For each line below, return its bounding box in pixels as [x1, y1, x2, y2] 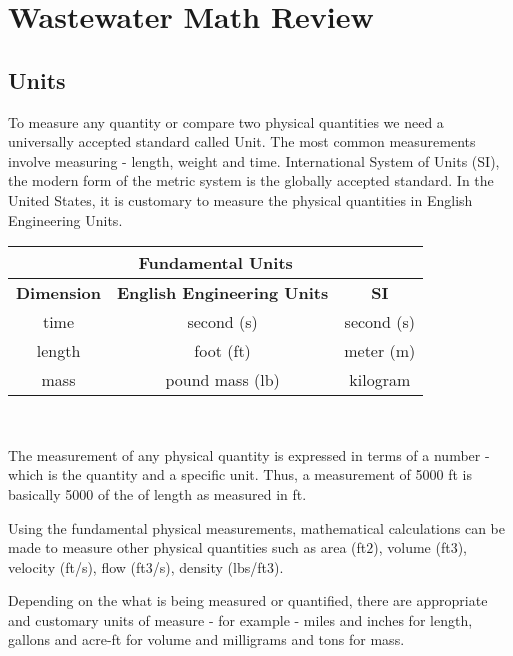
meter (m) [344, 339, 416, 363]
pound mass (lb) [165, 368, 280, 392]
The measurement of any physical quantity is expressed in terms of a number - [8, 444, 490, 465]
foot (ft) [194, 339, 251, 363]
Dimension [16, 281, 101, 305]
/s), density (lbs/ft [152, 556, 267, 577]
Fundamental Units [138, 251, 293, 275]
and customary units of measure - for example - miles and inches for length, [8, 609, 473, 630]
